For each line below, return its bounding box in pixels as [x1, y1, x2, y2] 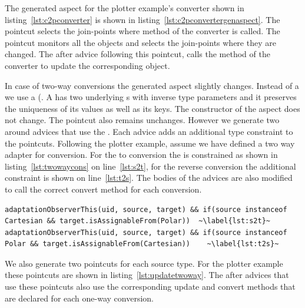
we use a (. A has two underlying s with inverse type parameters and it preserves [5, 91, 297, 103]
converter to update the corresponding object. [5, 59, 170, 71]
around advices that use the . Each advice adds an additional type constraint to [5, 125, 293, 137]
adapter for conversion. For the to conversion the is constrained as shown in [5, 148, 278, 161]
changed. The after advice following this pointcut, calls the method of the [5, 48, 270, 60]
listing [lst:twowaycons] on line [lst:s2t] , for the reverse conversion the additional [5, 160, 296, 172]
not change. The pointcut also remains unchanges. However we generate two [5, 114, 280, 126]
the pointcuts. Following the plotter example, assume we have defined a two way [5, 137, 295, 149]
